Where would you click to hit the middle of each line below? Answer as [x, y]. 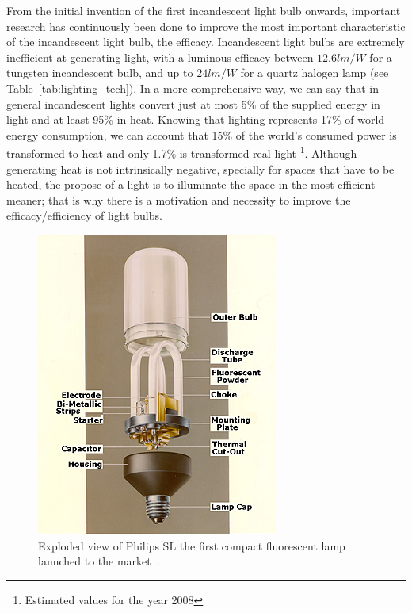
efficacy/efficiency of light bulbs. [84, 215]
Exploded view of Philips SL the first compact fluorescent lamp [192, 545]
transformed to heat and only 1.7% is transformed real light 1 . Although [182, 152]
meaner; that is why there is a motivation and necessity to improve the [179, 199]
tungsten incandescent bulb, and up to [100, 73]
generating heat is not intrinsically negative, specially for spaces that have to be [200, 169]
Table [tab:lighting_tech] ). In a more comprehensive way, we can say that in [193, 88]
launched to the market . [99, 561]
